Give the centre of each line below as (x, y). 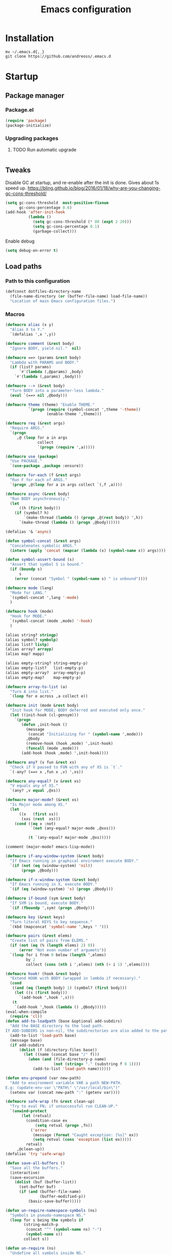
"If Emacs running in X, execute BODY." (53, 884)
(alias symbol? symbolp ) (32, 640)
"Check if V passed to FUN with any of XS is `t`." (66, 767)
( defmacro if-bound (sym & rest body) (46, 899)
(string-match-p (41, 1225)
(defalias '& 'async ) (28, 532)
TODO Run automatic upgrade (45, 149)
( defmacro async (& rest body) (38, 494)
